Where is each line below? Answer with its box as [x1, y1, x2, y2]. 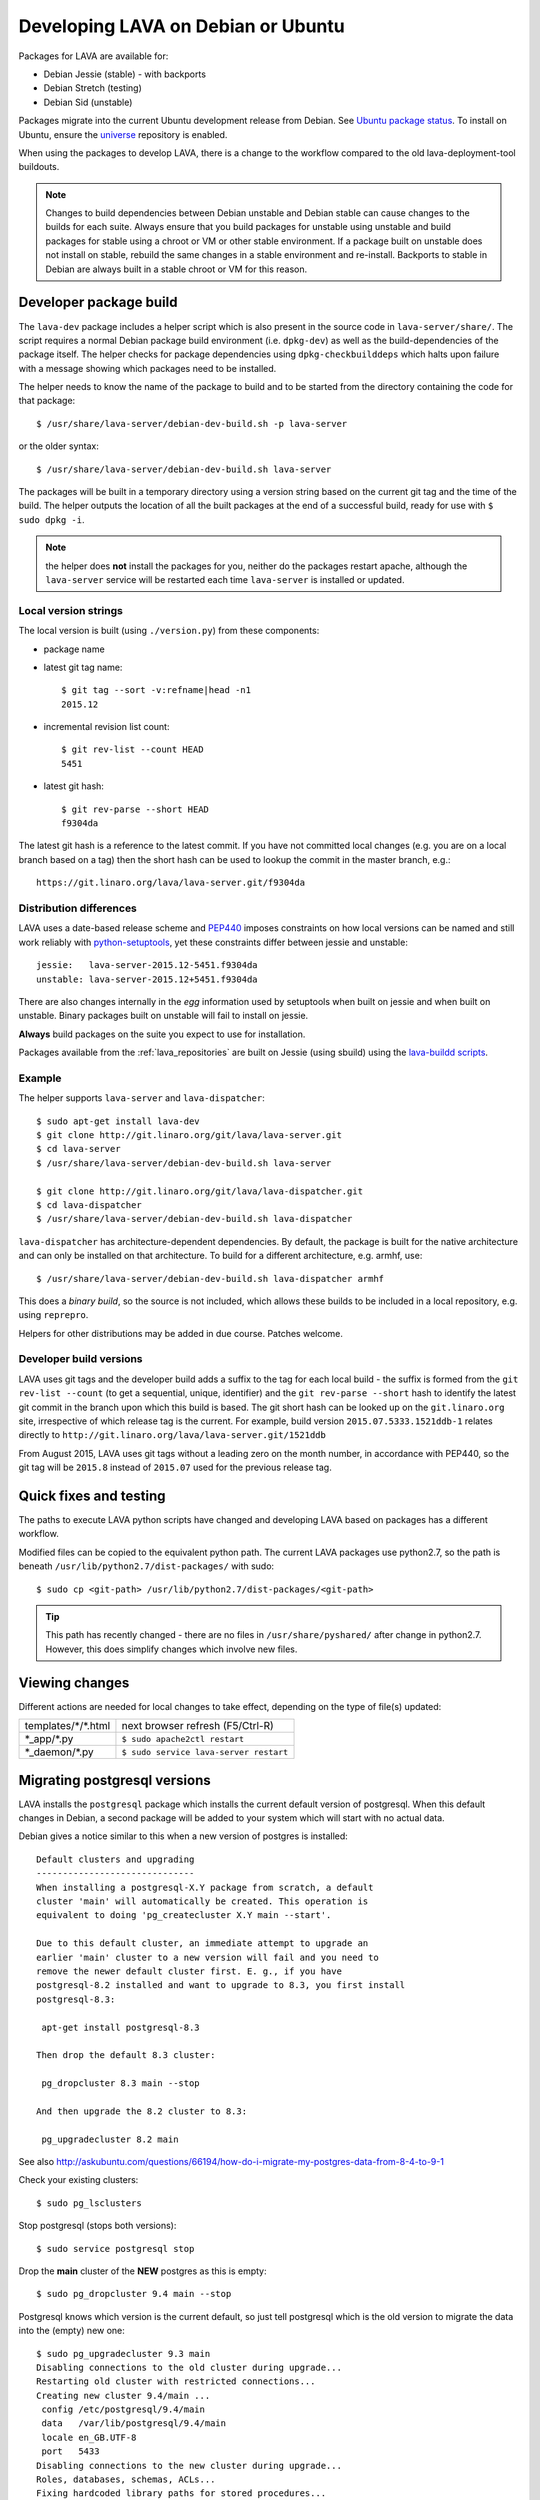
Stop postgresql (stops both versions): [18, 2220, 177, 2232]
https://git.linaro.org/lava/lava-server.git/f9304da [36, 877, 305, 889]
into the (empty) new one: [18, 2325, 125, 2337]
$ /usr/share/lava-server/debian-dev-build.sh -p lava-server [36, 418, 348, 429]
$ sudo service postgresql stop [36, 2243, 195, 2254]
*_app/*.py [24, 1732, 74, 1746]
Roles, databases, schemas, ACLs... [36, 2474, 216, 2485]
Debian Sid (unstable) [43, 96, 133, 108]
